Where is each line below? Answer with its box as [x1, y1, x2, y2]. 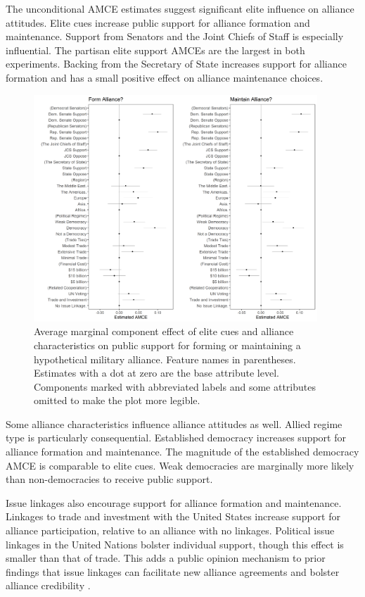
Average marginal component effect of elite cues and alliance [34, 324, 294, 339]
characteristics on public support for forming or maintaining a [34, 337, 301, 352]
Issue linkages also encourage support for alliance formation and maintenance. [6, 495, 342, 510]
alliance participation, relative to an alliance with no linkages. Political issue [6, 523, 335, 538]
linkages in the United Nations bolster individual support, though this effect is [6, 536, 344, 551]
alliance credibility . [6, 578, 91, 593]
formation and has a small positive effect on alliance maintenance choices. [6, 70, 324, 84]
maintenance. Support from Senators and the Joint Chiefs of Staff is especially [6, 29, 344, 44]
